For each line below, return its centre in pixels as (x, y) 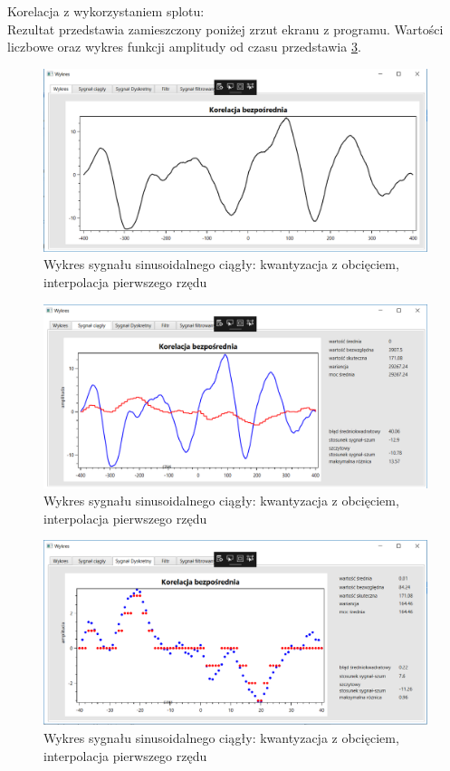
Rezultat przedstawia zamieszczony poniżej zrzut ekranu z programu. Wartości (225, 29)
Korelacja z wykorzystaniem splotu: (106, 11)
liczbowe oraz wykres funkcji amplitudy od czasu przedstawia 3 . (184, 47)
